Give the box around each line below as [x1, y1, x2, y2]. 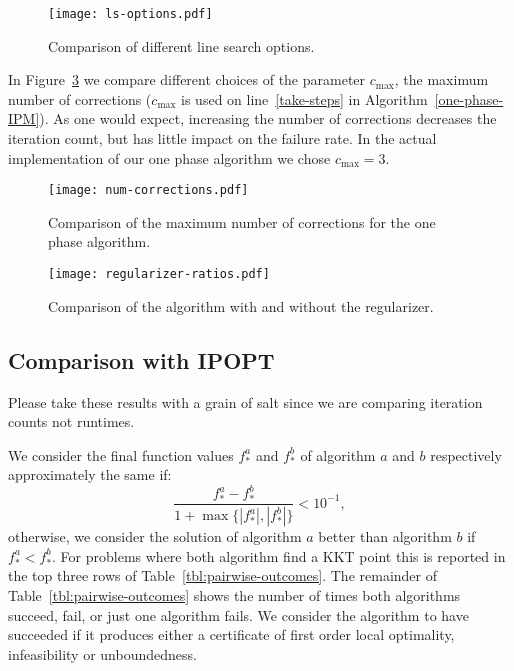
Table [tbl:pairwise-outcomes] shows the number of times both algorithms [8, 585, 461, 606]
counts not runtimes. [8, 411, 135, 432]
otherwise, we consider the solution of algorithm [8, 526, 302, 547]
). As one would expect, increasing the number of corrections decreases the [39, 108, 497, 129]
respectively [430, 444, 502, 465]
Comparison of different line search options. [48, 35, 315, 56]
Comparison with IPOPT [8, 344, 275, 375]
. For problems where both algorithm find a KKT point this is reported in [52, 545, 506, 566]
